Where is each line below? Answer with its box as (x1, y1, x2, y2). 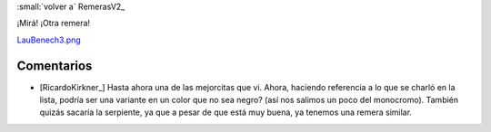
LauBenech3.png (16, 34, 81, 45)
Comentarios (16, 58, 93, 73)
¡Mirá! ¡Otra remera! (16, 18, 91, 29)
